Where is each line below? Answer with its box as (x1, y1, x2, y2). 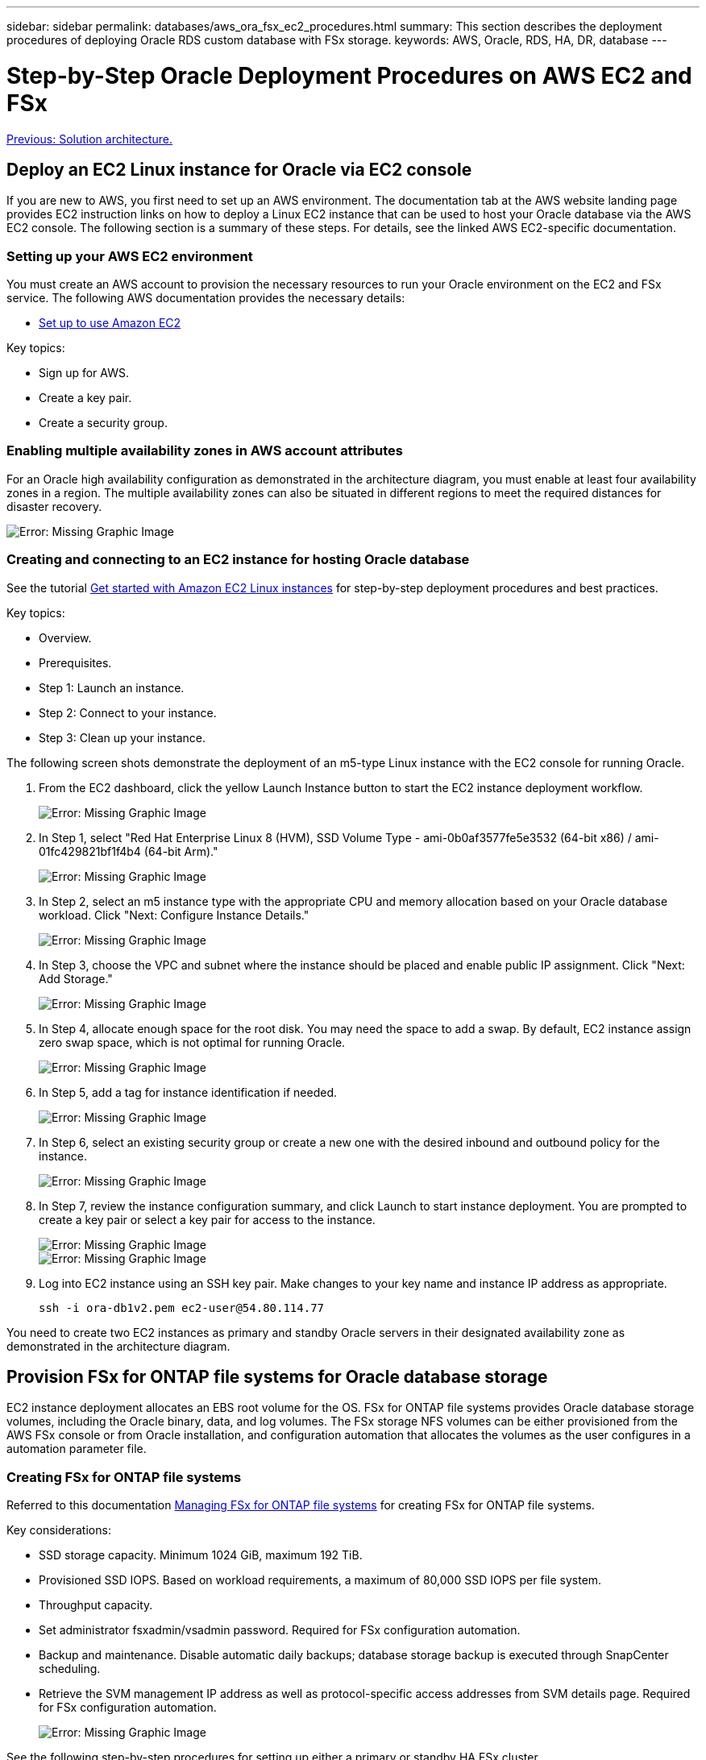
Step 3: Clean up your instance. (39, 730, 206, 745)
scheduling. (39, 1662, 101, 1676)
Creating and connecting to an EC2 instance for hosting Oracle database (6, 551, 470, 568)
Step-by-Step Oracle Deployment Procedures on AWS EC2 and (6, 61, 692, 89)
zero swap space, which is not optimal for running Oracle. (39, 1035, 346, 1049)
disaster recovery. (6, 499, 102, 513)
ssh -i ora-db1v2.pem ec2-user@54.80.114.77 (39, 1301, 325, 1314)
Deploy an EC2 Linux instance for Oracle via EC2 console (6, 159, 472, 180)
